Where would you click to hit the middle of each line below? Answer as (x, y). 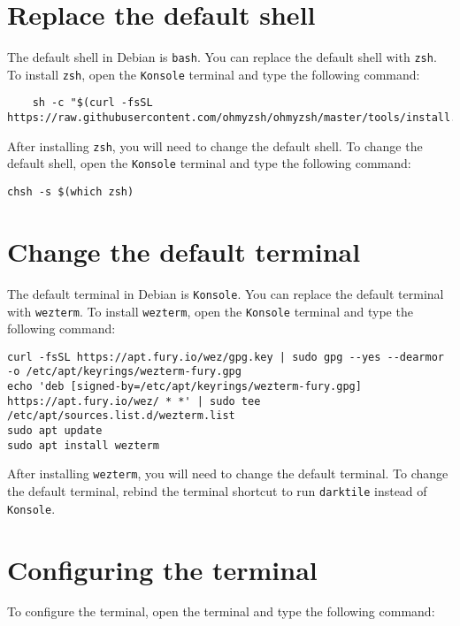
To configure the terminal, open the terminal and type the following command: (221, 611)
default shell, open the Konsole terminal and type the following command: (209, 163)
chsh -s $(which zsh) (71, 192)
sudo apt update (55, 431)
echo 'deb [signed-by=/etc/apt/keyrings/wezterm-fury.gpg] (184, 387)
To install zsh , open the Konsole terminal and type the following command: (214, 74)
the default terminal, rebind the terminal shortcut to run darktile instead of (217, 491)
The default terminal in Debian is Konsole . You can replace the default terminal (226, 293)
